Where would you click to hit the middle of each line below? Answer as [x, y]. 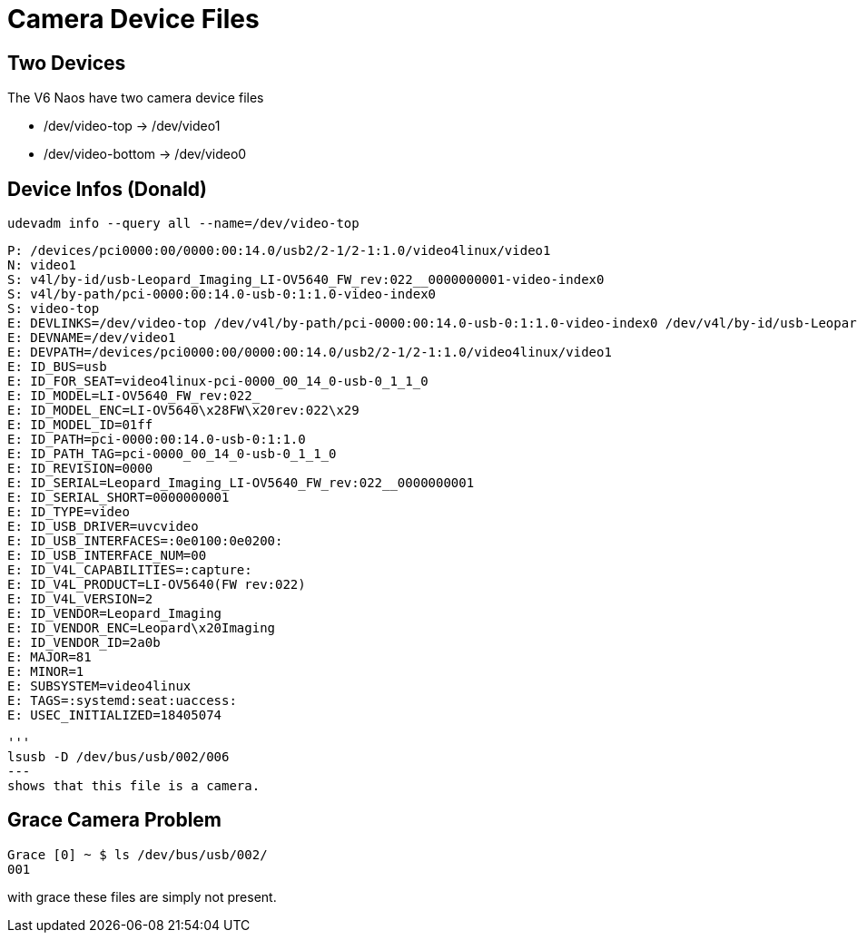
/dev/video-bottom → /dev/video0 [145, 154]
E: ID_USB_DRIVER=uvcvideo [103, 527]
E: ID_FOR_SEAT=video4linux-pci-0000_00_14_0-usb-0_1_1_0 [218, 382]
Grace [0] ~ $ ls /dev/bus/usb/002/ [138, 854]
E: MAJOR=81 [49, 657]
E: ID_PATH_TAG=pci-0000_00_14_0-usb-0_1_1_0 [172, 454]
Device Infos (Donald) [107, 189]
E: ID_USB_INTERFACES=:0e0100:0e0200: [145, 541]
